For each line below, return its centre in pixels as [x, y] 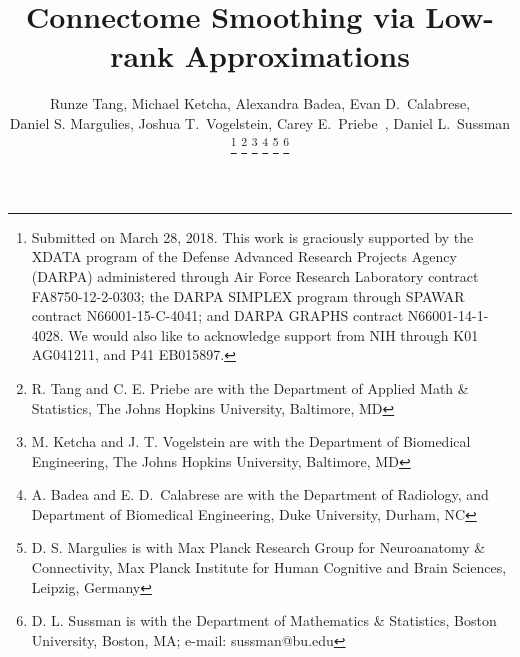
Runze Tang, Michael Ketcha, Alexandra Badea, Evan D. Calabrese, [260, 103]
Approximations [297, 55]
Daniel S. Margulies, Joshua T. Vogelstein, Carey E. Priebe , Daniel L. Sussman [260, 122]
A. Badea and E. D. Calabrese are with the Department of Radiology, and [260, 494]
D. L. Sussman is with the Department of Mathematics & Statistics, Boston [264, 620]
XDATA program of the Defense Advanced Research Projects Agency [244, 256]
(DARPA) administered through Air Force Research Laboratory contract [255, 275]
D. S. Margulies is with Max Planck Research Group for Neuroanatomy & [258, 547]
